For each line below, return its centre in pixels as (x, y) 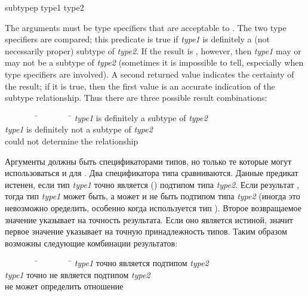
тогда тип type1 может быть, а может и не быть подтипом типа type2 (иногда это (153, 196)
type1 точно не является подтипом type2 (78, 274)
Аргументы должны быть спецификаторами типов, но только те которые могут (148, 161)
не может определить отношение (64, 286)
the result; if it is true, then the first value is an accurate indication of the (140, 86)
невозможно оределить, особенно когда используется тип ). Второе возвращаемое (153, 207)
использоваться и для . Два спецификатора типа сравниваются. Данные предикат (152, 173)
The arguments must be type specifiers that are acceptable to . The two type (146, 27)
